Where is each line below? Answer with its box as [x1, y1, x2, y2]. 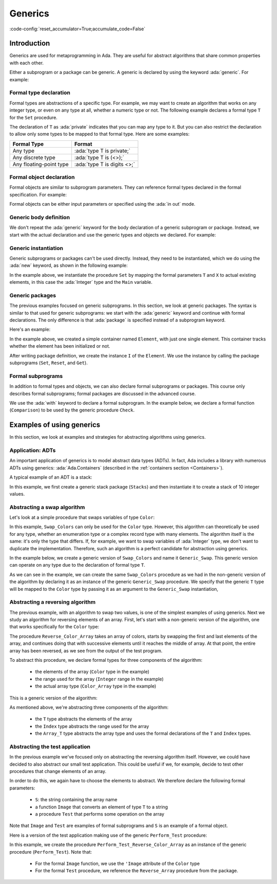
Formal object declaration [9, 174, 75, 181]
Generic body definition [9, 214, 70, 221]
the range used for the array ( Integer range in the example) [35, 676, 164, 682]
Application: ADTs [9, 446, 56, 454]
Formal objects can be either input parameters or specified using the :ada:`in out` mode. [9, 201, 196, 207]
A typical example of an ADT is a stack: [9, 474, 92, 480]
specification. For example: [9, 191, 67, 197]
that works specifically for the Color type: [9, 624, 100, 630]
